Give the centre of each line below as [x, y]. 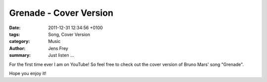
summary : [20, 55]
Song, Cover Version [69, 34]
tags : [15, 34]
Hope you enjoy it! [28, 73]
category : [20, 41]
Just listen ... [61, 55]
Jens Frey [58, 48]
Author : [17, 48]
